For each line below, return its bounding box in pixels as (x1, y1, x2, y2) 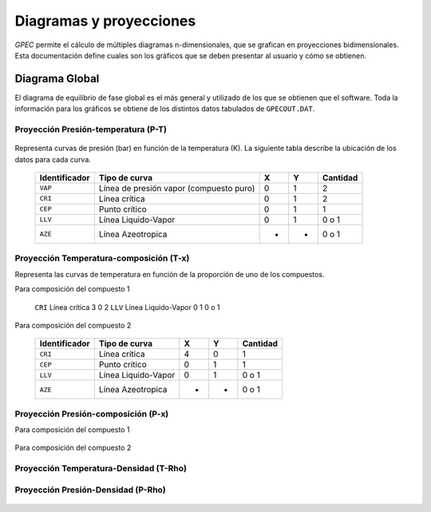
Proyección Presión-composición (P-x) (14, 408, 169, 419)
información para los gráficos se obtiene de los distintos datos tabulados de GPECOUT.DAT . (14, 104, 315, 113)
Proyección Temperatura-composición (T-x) (14, 252, 190, 264)
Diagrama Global (14, 72, 100, 85)
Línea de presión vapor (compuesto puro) (98, 182, 255, 193)
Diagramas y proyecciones (14, 12, 196, 30)
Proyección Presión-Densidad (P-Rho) (14, 484, 167, 495)
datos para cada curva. (14, 154, 92, 164)
